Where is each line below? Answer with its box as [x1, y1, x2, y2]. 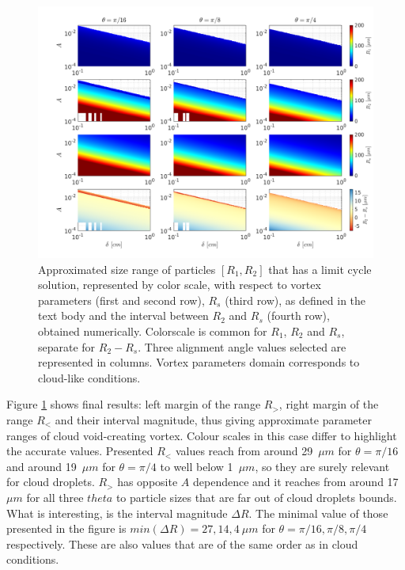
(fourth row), [267, 307, 330, 324]
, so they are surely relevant [255, 458, 390, 474]
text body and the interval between [38, 307, 209, 324]
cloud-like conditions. [38, 369, 141, 386]
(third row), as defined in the [225, 291, 366, 308]
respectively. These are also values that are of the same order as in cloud [6, 535, 358, 552]
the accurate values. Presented [6, 443, 153, 459]
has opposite [117, 473, 178, 490]
